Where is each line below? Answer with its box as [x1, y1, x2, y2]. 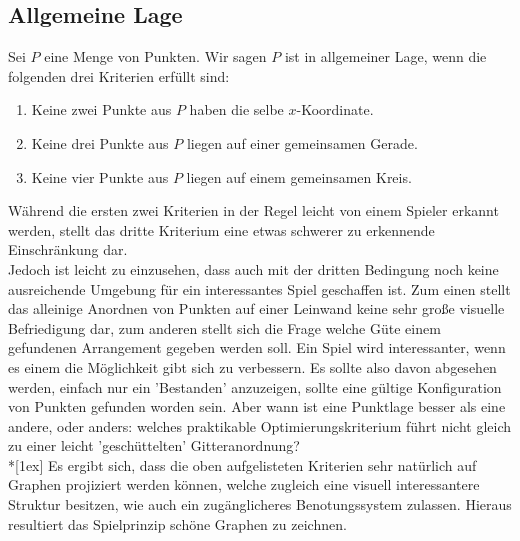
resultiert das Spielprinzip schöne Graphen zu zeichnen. [8, 513, 347, 534]
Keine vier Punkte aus [31, 166, 169, 187]
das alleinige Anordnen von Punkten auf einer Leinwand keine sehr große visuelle [8, 298, 505, 319]
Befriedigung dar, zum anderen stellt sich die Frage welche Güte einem [8, 317, 441, 338]
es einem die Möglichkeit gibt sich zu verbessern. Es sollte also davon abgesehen [8, 356, 497, 377]
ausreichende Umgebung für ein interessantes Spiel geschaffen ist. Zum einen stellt [8, 278, 511, 299]
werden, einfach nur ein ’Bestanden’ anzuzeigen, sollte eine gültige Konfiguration [8, 376, 502, 397]
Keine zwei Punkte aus [31, 99, 172, 120]
